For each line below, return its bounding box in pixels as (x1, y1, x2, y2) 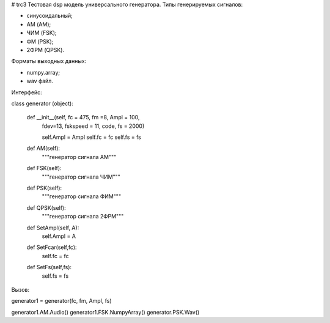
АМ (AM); (26, 20, 51, 28)
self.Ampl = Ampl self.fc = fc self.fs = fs (42, 133, 142, 141)
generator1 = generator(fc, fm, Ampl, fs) (11, 297, 112, 305)
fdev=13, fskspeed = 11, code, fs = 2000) (42, 122, 145, 130)
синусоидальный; (26, 12, 73, 20)
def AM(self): (26, 144, 61, 152)
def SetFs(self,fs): (26, 264, 72, 271)
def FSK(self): (26, 165, 62, 172)
